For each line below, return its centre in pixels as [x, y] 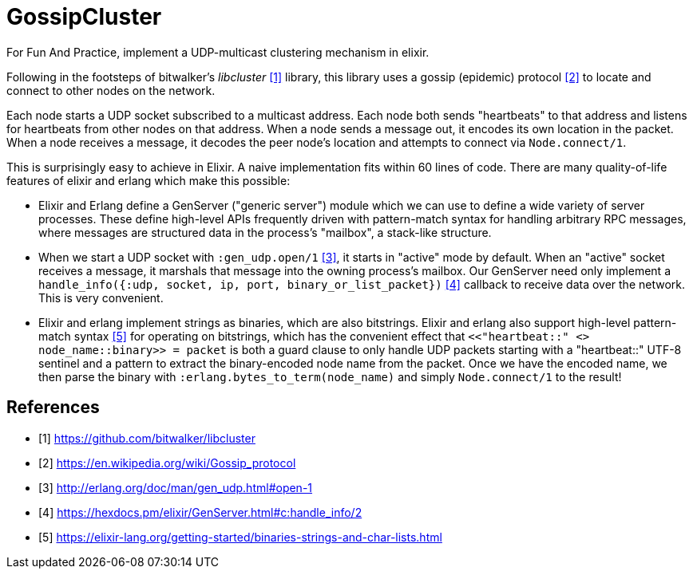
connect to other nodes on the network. [111, 90]
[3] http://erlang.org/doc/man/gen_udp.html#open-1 [176, 487]
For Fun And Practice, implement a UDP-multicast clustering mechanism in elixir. [218, 52]
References [53, 408]
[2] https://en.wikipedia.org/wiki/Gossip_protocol [167, 463]
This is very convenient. [101, 297]
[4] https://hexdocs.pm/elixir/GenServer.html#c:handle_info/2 [200, 512]
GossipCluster [84, 17]
